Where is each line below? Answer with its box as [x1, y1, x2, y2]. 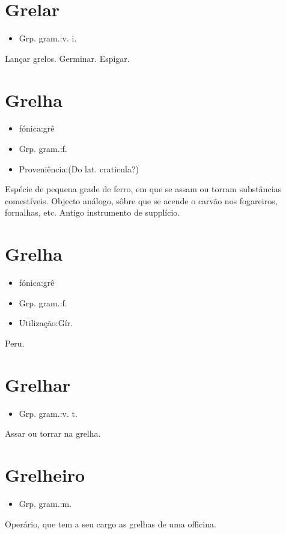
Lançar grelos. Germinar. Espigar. [5, 52, 130, 64]
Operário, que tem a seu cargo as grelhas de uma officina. [5, 517, 216, 530]
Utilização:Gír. [19, 317, 73, 329]
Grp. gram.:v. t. [19, 407, 78, 419]
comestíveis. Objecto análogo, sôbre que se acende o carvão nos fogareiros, [5, 194, 278, 207]
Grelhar [5, 372, 71, 396]
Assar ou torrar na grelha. [5, 427, 101, 440]
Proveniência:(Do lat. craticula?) [19, 162, 139, 175]
